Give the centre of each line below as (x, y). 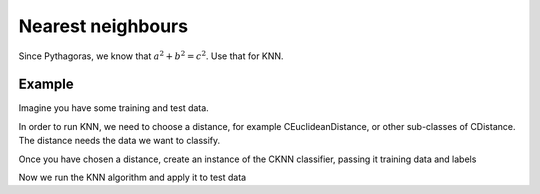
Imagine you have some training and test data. (113, 108)
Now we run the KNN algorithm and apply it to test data (132, 177)
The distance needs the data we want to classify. (119, 141)
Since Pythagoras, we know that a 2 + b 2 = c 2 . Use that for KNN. (151, 55)
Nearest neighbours (103, 26)
